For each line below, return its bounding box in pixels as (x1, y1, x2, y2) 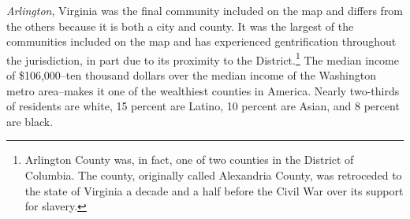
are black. (6, 113, 54, 129)
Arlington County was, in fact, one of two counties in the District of (24, 151, 354, 168)
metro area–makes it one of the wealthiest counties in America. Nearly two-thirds (6, 82, 400, 98)
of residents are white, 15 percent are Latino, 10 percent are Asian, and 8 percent (6, 98, 400, 114)
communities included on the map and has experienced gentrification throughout (6, 33, 397, 50)
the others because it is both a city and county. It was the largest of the (6, 17, 354, 34)
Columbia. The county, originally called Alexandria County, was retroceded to (24, 167, 402, 183)
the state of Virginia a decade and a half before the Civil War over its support (24, 182, 404, 199)
